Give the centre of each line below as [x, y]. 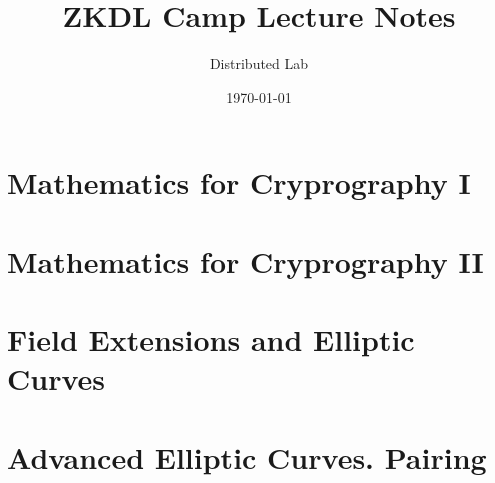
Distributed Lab [259, 63]
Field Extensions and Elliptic [211, 339]
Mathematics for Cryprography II [245, 260]
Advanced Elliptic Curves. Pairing [247, 456]
